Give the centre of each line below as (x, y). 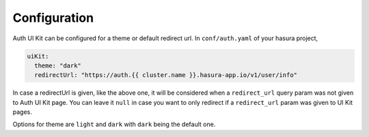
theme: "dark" (58, 65)
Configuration (53, 18)
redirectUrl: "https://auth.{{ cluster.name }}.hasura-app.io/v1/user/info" (166, 75)
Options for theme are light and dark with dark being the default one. (114, 124)
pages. (22, 112)
